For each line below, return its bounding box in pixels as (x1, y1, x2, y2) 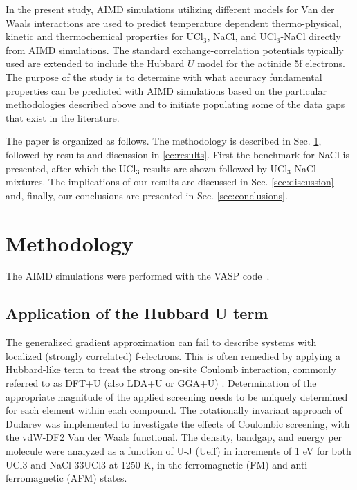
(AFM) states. (66, 471, 127, 485)
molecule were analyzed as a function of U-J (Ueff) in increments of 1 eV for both (6, 443, 351, 457)
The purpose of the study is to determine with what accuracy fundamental (6, 69, 322, 84)
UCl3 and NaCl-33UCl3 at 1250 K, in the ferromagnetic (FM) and (6, 457, 288, 471)
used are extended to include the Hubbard (6, 56, 185, 71)
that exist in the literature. (6, 110, 120, 125)
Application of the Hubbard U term (6, 302, 268, 324)
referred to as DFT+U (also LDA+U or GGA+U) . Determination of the (6, 376, 317, 390)
